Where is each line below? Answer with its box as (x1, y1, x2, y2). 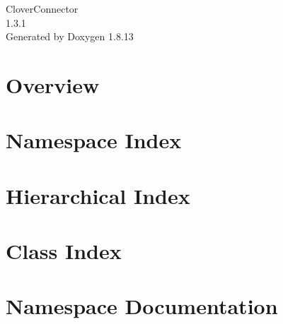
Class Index (6, 236, 122, 265)
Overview (6, 70, 100, 99)
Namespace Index (6, 126, 182, 155)
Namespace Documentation (6, 292, 278, 320)
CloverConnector (6, 1, 79, 16)
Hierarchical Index (6, 181, 190, 210)
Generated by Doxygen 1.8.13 (6, 29, 134, 44)
